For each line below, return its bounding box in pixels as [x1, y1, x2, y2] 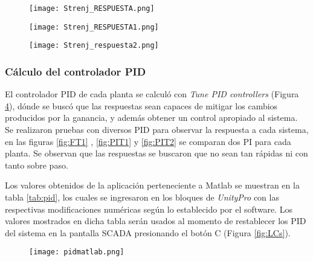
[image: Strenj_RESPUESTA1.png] [29, 22, 159, 31]
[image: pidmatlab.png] [29, 248, 124, 257]
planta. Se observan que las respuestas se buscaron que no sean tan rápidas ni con [5, 147, 308, 159]
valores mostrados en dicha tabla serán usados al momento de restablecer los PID [5, 214, 306, 227]
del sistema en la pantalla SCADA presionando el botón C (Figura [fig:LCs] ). [5, 226, 291, 239]
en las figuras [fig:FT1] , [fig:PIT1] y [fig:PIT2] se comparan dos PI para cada [5, 135, 291, 147]
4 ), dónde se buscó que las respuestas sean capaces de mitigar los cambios [5, 99, 278, 112]
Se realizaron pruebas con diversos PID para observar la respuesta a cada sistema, [5, 123, 309, 135]
